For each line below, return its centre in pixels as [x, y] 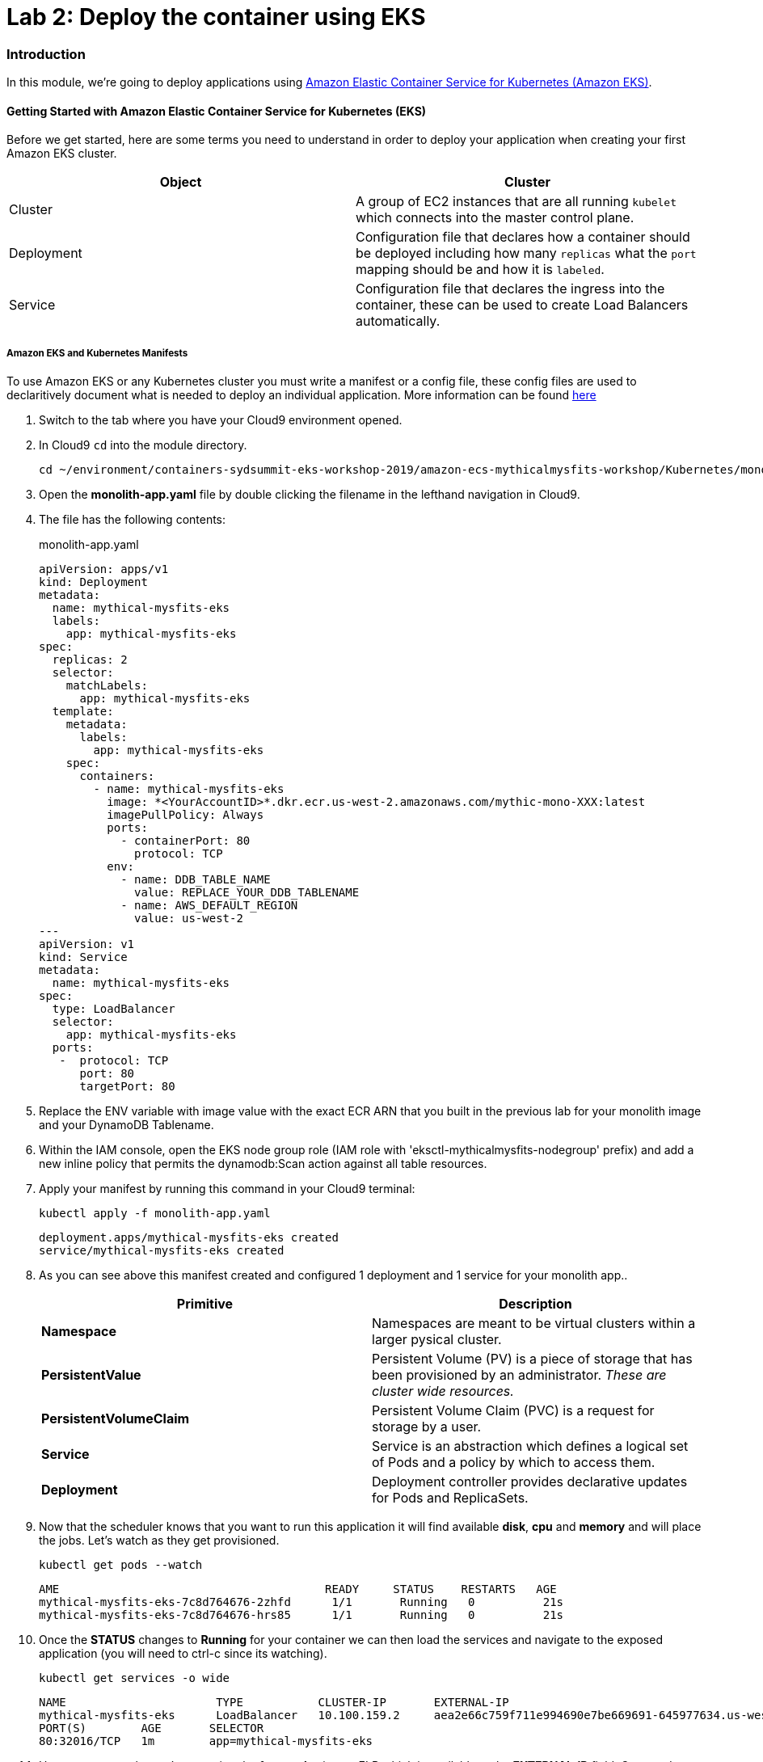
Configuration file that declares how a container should [523, 237]
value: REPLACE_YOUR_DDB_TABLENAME [247, 893]
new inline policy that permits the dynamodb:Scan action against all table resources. [263, 1164]
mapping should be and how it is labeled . [480, 270]
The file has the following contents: [133, 520]
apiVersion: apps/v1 [104, 569]
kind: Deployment [93, 582]
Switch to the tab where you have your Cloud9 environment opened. [221, 420]
